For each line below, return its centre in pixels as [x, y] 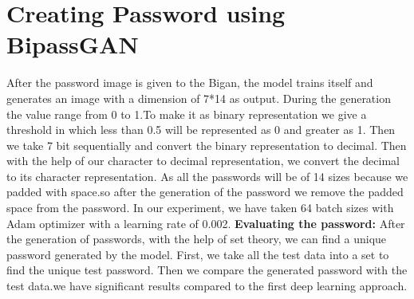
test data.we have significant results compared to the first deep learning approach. [207, 286]
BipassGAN [73, 44]
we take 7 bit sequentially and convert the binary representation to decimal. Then [207, 145]
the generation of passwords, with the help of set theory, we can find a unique [197, 239]
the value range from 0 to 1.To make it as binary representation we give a [187, 114]
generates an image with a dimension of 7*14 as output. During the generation [199, 98]
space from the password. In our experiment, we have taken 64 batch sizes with [200, 208]
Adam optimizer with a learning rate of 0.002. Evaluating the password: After [206, 223]
